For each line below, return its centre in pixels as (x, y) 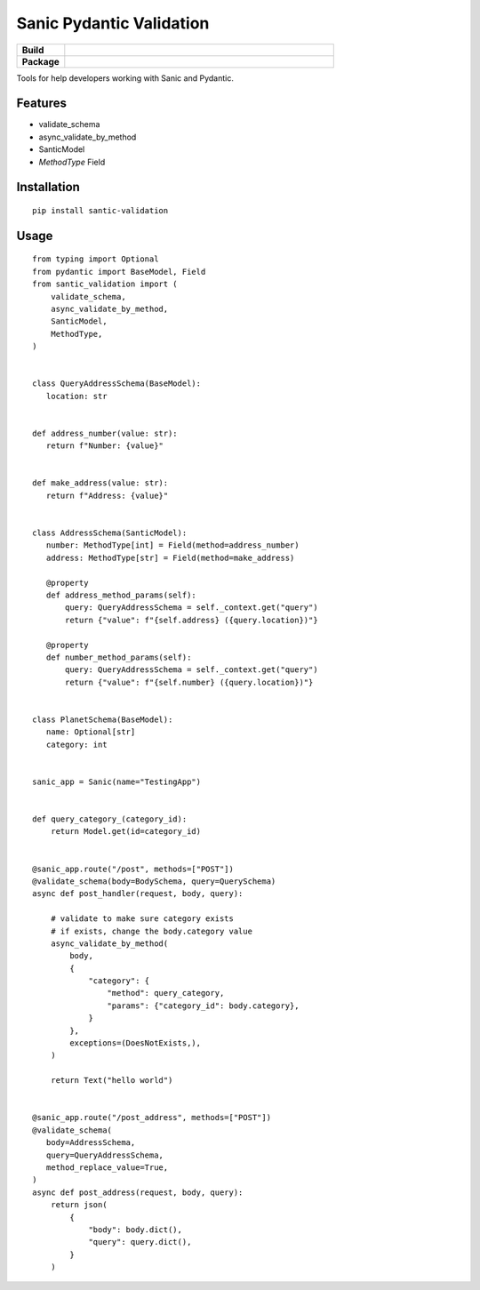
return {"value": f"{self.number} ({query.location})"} (189, 682)
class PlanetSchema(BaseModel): (103, 719)
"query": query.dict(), (140, 1242)
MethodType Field (72, 162)
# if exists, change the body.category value (152, 931)
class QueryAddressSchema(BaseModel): (117, 384)
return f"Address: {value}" (107, 495)
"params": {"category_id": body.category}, (203, 1006)
